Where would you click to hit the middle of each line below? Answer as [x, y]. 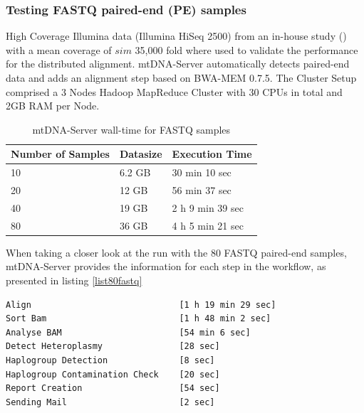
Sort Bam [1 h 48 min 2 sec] [139, 319]
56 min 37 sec [202, 190]
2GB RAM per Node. [53, 106]
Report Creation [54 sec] [113, 388]
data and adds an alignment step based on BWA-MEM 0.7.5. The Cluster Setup [181, 77]
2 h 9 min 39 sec [208, 207]
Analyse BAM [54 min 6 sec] [128, 332]
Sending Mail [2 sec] [110, 402]
